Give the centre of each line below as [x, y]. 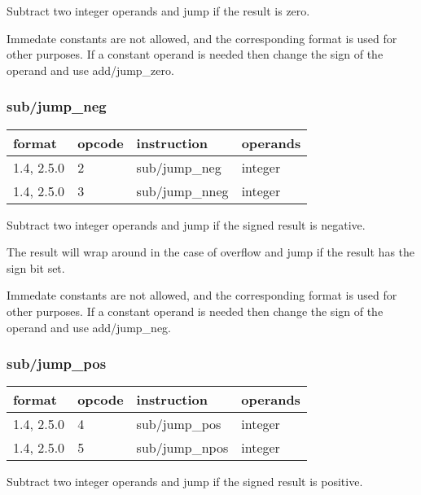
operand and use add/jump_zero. [90, 70]
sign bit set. [36, 267]
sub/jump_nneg [182, 191]
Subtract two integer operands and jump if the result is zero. [158, 11]
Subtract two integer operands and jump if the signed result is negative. [186, 224]
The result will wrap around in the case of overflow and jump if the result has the [211, 252]
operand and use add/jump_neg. [89, 327]
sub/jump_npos [182, 448]
